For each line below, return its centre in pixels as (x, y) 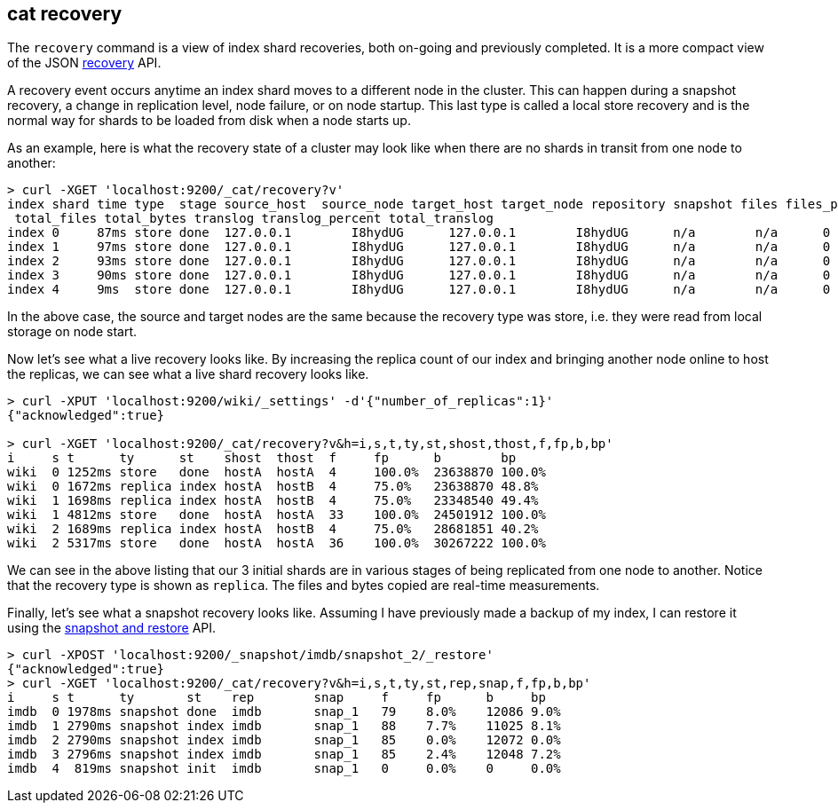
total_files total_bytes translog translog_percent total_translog (254, 219)
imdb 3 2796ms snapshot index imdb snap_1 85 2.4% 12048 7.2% (284, 755)
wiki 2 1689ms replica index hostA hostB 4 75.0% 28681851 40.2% (273, 529)
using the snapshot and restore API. (112, 628)
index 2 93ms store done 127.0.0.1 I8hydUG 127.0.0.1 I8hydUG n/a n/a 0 (419, 261)
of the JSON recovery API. (84, 63)
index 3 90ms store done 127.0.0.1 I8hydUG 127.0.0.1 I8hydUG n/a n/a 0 (419, 275)
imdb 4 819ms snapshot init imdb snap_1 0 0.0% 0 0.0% (284, 769)
